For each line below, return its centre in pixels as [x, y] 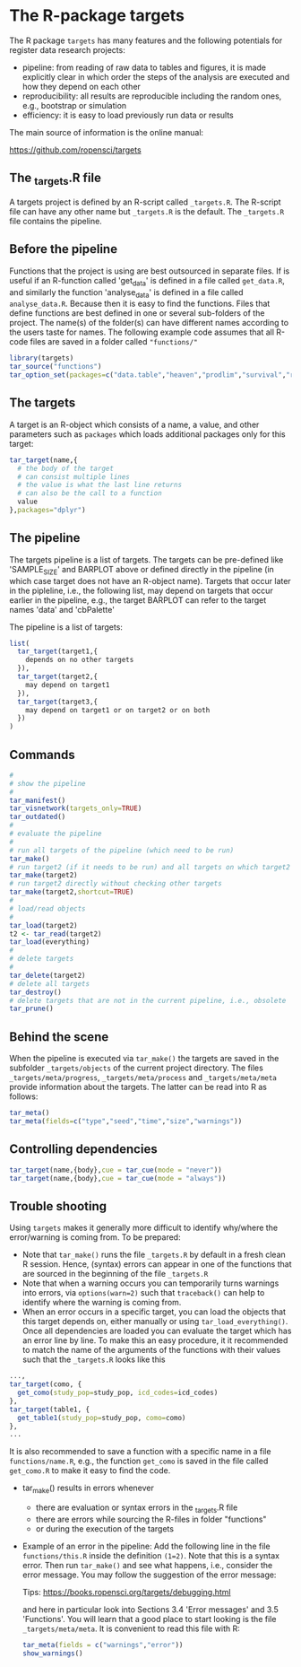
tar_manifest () [38, 800]
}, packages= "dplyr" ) [48, 511]
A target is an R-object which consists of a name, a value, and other [134, 424]
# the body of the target [66, 468]
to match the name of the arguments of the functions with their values [151, 1350]
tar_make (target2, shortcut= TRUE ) [72, 892]
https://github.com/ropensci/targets [75, 150]
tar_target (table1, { [50, 1410]
